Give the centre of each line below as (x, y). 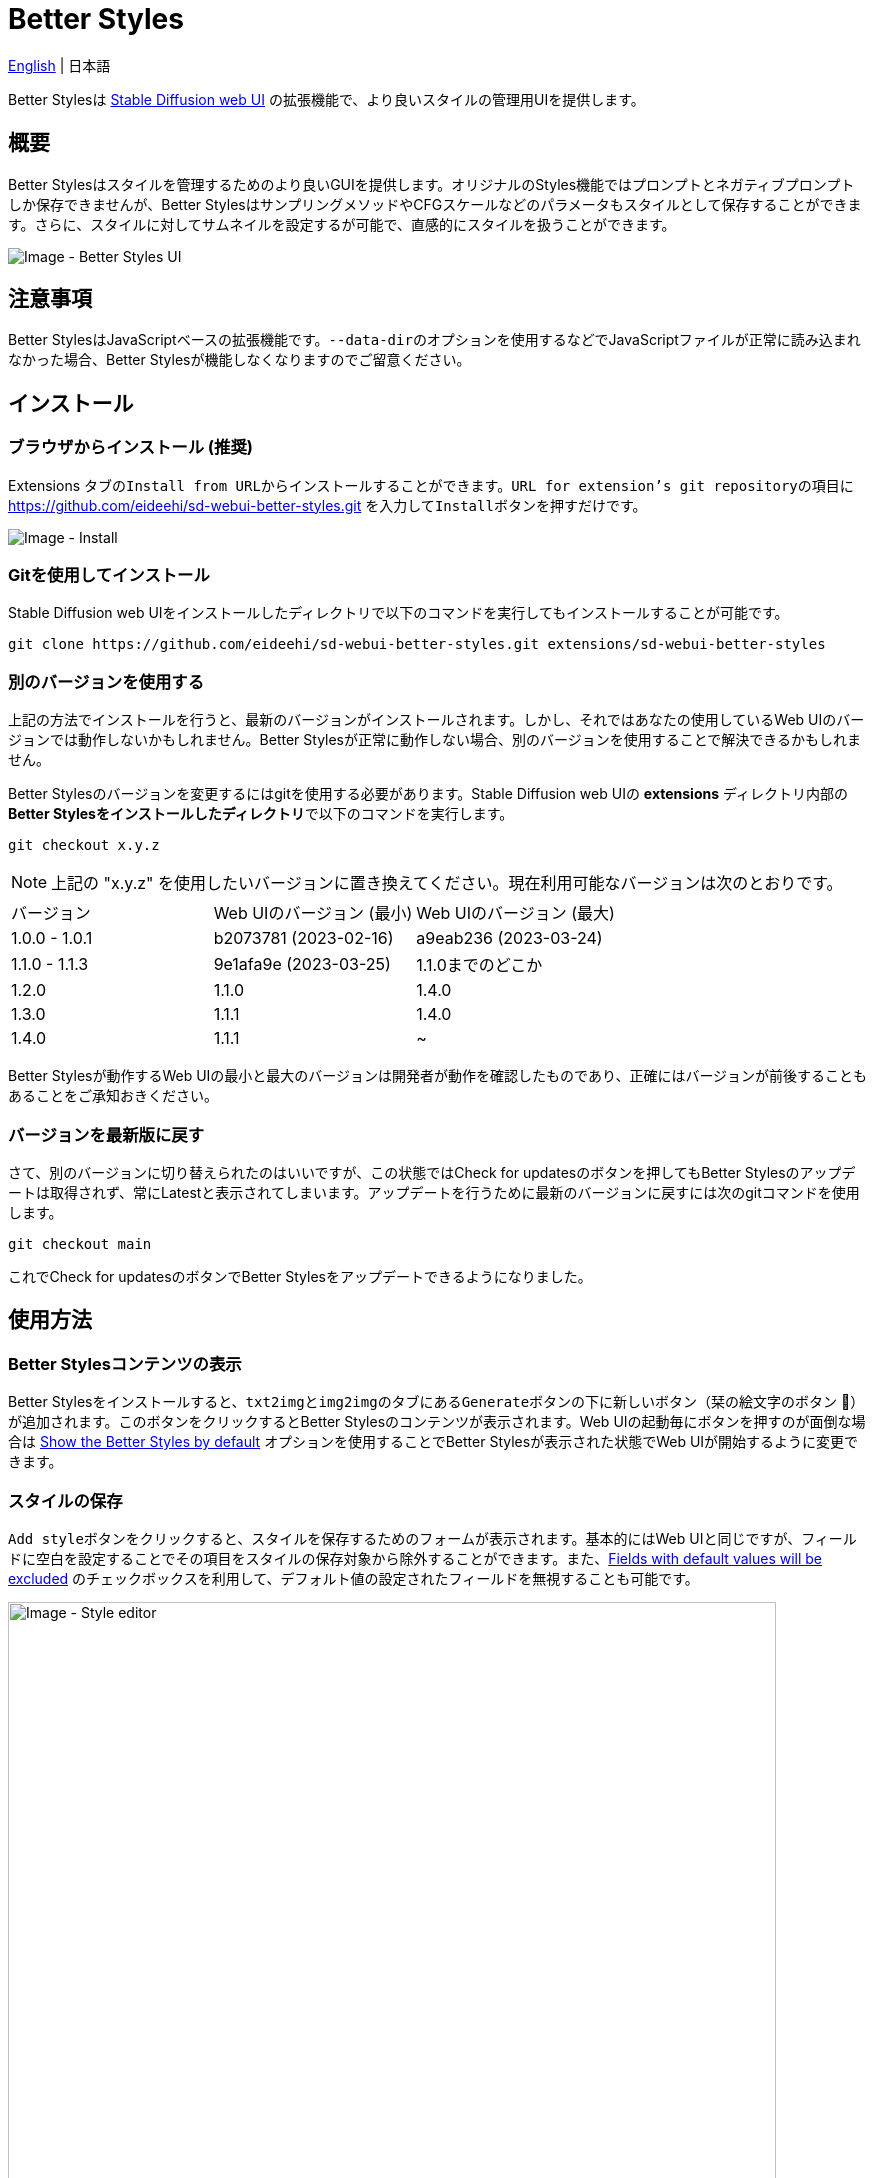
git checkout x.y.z (84, 845)
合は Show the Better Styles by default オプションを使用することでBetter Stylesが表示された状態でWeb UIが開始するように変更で (433, 1442)
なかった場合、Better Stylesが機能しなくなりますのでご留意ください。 (239, 360)
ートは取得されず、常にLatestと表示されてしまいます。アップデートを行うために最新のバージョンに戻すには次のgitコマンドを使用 (434, 1192)
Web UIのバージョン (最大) (515, 913)
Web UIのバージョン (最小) (313, 913)
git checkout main (80, 1243)
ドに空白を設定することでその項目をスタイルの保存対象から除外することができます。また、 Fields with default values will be (415, 1558)
